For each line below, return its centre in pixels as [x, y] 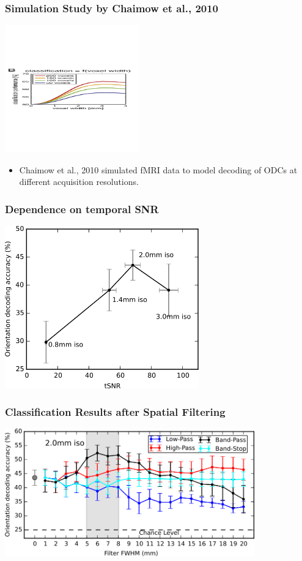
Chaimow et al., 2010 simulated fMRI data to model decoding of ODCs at [158, 169]
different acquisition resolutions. [79, 182]
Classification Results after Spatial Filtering [115, 412]
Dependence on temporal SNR [82, 209]
